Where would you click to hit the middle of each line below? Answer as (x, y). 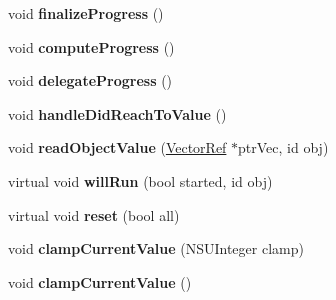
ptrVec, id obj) (283, 147)
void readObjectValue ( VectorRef (117, 147)
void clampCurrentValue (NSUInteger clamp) (156, 248)
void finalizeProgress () (86, 13)
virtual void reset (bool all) (94, 214)
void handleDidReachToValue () (117, 113)
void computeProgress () (91, 46)
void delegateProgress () (90, 80)
